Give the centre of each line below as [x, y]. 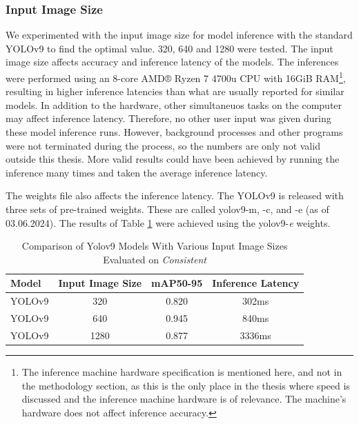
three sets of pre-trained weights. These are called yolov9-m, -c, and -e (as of [167, 209]
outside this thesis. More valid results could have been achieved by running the [173, 159]
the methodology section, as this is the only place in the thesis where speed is [186, 385]
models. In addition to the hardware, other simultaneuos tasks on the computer [174, 104]
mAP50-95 [177, 283]
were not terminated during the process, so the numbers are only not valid [163, 145]
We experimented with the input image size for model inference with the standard [179, 35]
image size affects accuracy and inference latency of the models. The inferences [172, 62]
